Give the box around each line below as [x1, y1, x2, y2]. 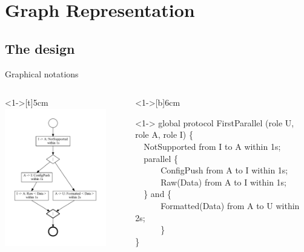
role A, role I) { [135, 128, 193, 141]
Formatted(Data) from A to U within [160, 199, 300, 212]
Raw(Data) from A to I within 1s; [160, 175, 286, 188]
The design [5, 39, 75, 57]
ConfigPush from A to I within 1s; [160, 164, 288, 176]
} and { [144, 187, 172, 200]
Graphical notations [5, 67, 79, 80]
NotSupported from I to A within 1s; [144, 140, 281, 152]
